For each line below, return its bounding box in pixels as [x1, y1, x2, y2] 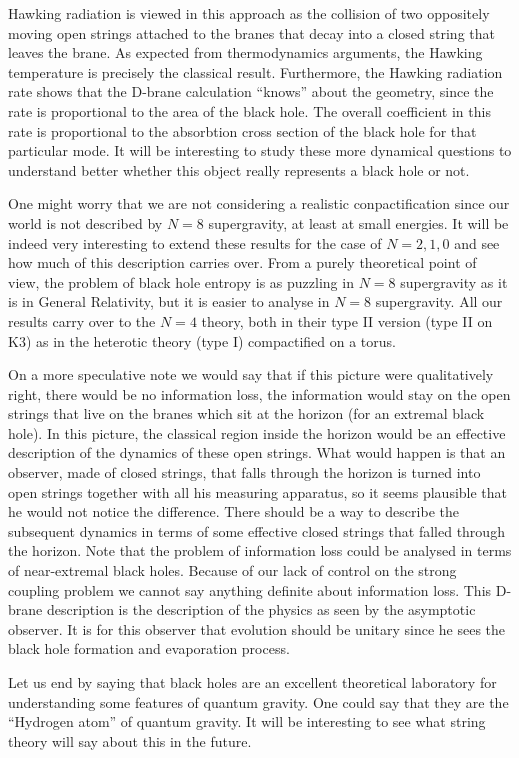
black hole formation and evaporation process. [8, 638, 290, 659]
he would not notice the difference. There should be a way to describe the [8, 501, 459, 522]
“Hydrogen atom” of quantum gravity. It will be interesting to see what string [8, 711, 486, 732]
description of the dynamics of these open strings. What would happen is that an [8, 442, 506, 463]
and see [454, 232, 500, 253]
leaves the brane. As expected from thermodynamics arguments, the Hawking [8, 42, 483, 63]
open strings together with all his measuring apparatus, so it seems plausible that [8, 481, 508, 502]
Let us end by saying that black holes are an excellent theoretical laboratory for [8, 672, 497, 692]
